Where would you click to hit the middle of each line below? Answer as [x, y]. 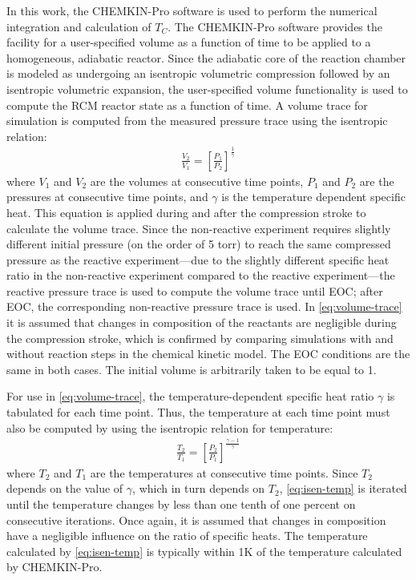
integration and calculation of [79, 26]
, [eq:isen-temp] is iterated [343, 488]
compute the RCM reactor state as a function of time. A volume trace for [187, 105]
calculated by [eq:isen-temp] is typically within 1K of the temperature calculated [204, 551]
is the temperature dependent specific [313, 197]
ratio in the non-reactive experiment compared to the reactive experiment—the [201, 275]
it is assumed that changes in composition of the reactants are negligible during [202, 322]
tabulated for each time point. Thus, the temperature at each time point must [198, 412]
